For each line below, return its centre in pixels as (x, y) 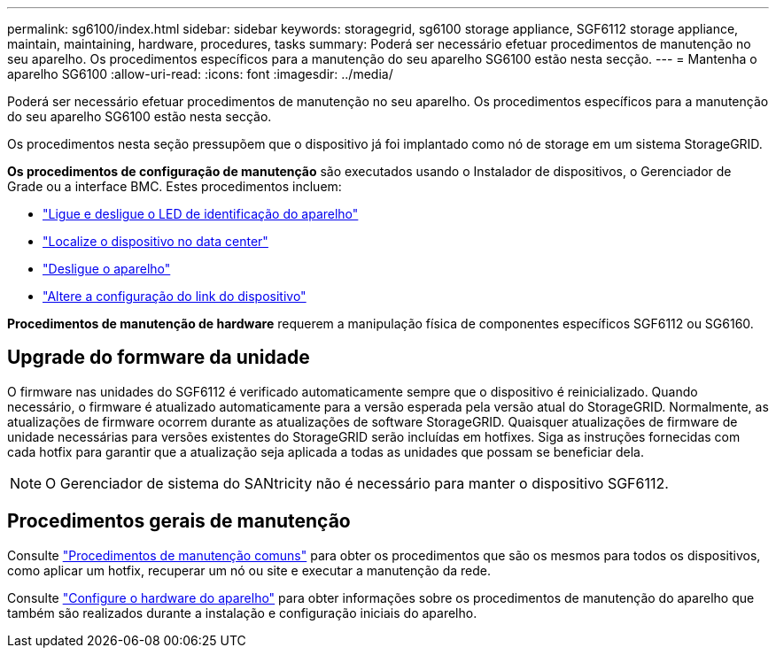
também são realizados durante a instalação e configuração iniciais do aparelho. (242, 613)
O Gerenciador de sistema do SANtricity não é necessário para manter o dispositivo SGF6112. (357, 483)
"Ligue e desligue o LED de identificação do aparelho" (201, 214)
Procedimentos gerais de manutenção (179, 521)
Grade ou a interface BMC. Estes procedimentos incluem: (175, 186)
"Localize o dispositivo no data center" (155, 241)
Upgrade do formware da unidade (159, 358)
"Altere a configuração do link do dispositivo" (175, 296)
